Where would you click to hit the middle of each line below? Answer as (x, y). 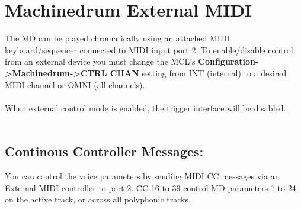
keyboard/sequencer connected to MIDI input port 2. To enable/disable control (149, 49)
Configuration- (228, 61)
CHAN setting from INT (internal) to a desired (198, 73)
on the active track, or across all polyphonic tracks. (98, 199)
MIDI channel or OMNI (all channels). (75, 84)
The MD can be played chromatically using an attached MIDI (117, 38)
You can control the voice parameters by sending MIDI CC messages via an (142, 176)
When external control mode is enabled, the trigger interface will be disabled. (145, 107)
